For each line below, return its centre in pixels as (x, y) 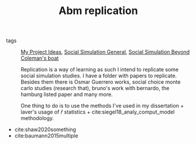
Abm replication (98, 11)
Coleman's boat (40, 58)
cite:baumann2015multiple (46, 136)
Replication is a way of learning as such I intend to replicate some (100, 70)
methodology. (37, 118)
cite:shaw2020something (45, 129)
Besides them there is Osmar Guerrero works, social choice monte (101, 82)
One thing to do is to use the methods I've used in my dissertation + (102, 106)
